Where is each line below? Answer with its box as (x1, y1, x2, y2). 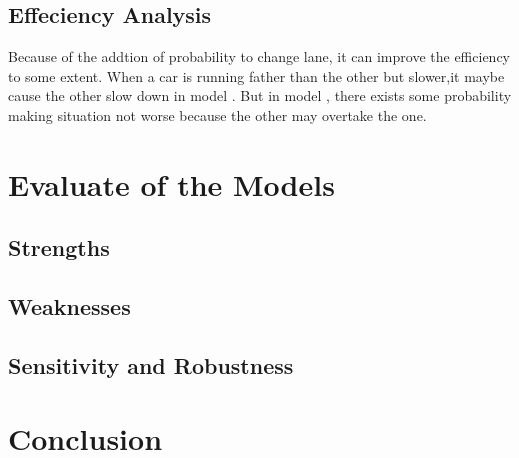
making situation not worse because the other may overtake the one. (8, 104, 427, 125)
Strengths (8, 232, 110, 263)
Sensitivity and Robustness (8, 349, 294, 380)
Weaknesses (8, 291, 131, 322)
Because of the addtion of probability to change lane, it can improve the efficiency (8, 46, 510, 67)
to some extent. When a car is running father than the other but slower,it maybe (8, 65, 505, 86)
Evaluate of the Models (8, 163, 335, 204)
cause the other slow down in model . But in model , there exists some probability (8, 85, 512, 106)
